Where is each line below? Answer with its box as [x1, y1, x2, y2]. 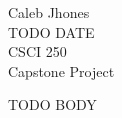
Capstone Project [8, 60, 115, 81]
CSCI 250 [8, 41, 67, 62]
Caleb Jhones [8, 2, 90, 22]
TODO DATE [8, 21, 95, 42]
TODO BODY [8, 94, 97, 115]
